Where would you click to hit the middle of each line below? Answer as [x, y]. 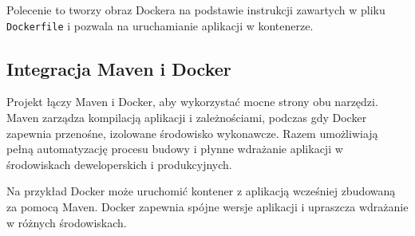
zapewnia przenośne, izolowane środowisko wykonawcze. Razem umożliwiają [192, 133]
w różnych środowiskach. [67, 222]
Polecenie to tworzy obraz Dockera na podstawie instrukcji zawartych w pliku [196, 10]
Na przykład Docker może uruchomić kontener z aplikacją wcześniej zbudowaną [201, 191]
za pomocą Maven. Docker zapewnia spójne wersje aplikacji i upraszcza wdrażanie [207, 207]
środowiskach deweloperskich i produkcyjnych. [119, 164]
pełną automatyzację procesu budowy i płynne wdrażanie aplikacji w [175, 149]
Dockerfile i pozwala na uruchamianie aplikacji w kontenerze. [160, 25]
